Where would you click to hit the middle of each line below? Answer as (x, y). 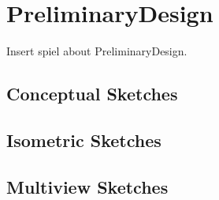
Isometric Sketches (84, 140)
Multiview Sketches (87, 186)
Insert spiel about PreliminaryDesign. (97, 51)
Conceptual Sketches (92, 94)
